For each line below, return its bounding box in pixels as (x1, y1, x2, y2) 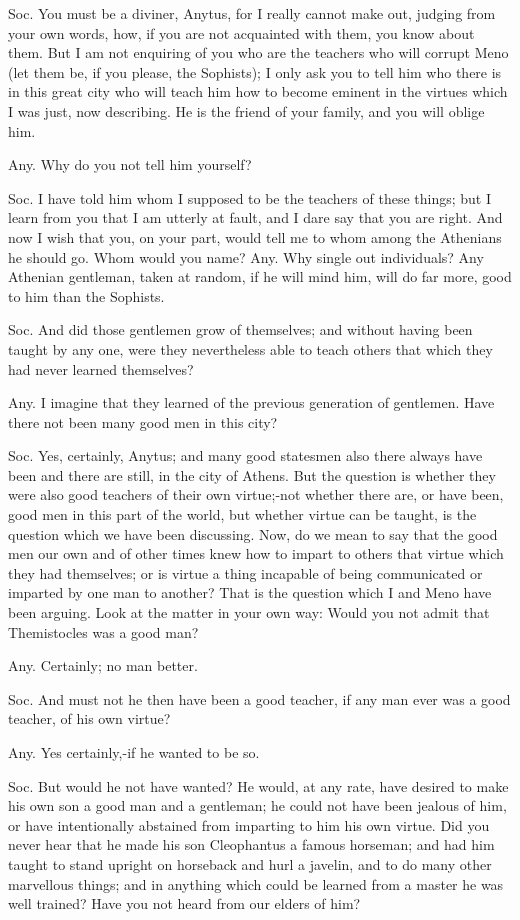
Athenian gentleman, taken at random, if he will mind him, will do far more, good (8, 266, 512, 287)
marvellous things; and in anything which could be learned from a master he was (8, 873, 504, 894)
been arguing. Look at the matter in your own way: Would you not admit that (8, 602, 490, 623)
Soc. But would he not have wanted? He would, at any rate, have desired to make (8, 775, 509, 796)
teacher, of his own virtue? (8, 708, 171, 729)
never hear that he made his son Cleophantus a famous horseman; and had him (8, 834, 495, 855)
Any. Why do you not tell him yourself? (8, 154, 252, 175)
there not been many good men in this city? (8, 411, 278, 432)
